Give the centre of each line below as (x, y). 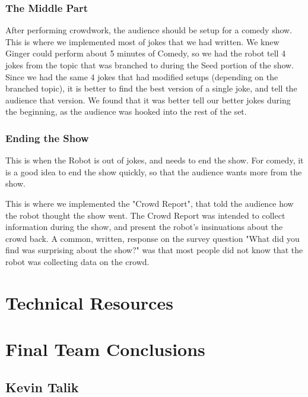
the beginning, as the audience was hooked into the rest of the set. (126, 111)
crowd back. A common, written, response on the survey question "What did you (153, 238)
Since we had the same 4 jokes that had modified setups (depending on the (142, 76)
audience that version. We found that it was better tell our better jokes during (148, 100)
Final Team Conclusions (105, 349)
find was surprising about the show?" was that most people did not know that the (154, 250)
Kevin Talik (42, 387)
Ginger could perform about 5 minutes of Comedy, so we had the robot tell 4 (146, 53)
